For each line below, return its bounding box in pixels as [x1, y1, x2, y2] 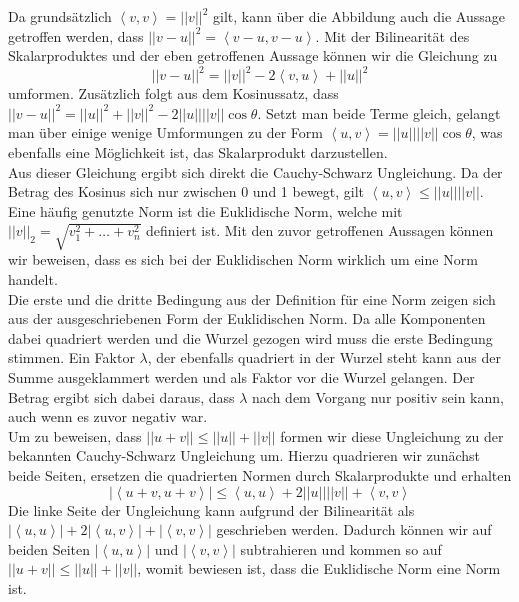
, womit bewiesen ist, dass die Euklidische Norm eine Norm [137, 558, 501, 579]
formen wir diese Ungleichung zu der [280, 425, 504, 446]
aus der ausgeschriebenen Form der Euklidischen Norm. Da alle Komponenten [8, 308, 486, 329]
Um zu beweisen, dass [8, 425, 142, 446]
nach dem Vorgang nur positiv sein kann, [252, 386, 504, 407]
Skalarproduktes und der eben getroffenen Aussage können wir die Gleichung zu [8, 45, 498, 66]
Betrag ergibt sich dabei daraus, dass [8, 386, 235, 407]
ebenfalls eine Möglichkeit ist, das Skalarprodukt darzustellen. [8, 142, 388, 163]
